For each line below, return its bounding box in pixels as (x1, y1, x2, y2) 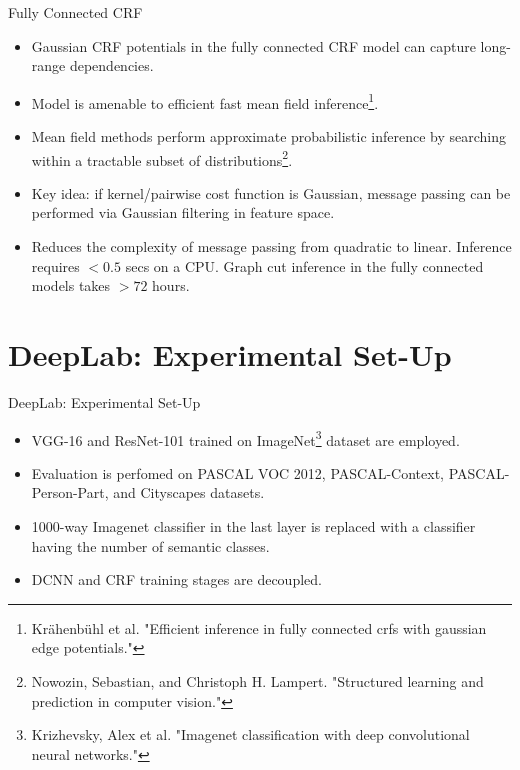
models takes (31, 275, 111, 296)
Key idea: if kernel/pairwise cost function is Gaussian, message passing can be (31, 182, 511, 203)
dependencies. (69, 55, 154, 76)
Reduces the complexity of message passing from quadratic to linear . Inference (31, 236, 512, 257)
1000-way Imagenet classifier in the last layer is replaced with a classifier (31, 516, 476, 536)
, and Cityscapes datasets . (104, 482, 265, 503)
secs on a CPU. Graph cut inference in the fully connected (125, 255, 484, 276)
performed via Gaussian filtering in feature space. (31, 202, 335, 223)
